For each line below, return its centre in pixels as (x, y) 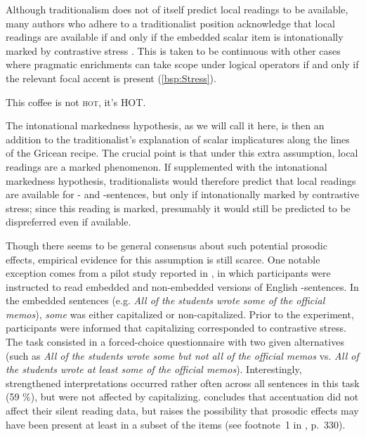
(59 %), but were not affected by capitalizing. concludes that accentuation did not (182, 397)
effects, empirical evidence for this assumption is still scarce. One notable (163, 259)
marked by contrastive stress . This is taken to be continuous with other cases (173, 50)
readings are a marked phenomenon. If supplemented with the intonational (166, 166)
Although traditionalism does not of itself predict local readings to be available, (177, 9)
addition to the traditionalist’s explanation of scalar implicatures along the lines (178, 139)
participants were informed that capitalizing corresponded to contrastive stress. (176, 328)
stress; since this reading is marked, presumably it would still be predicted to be (178, 208)
